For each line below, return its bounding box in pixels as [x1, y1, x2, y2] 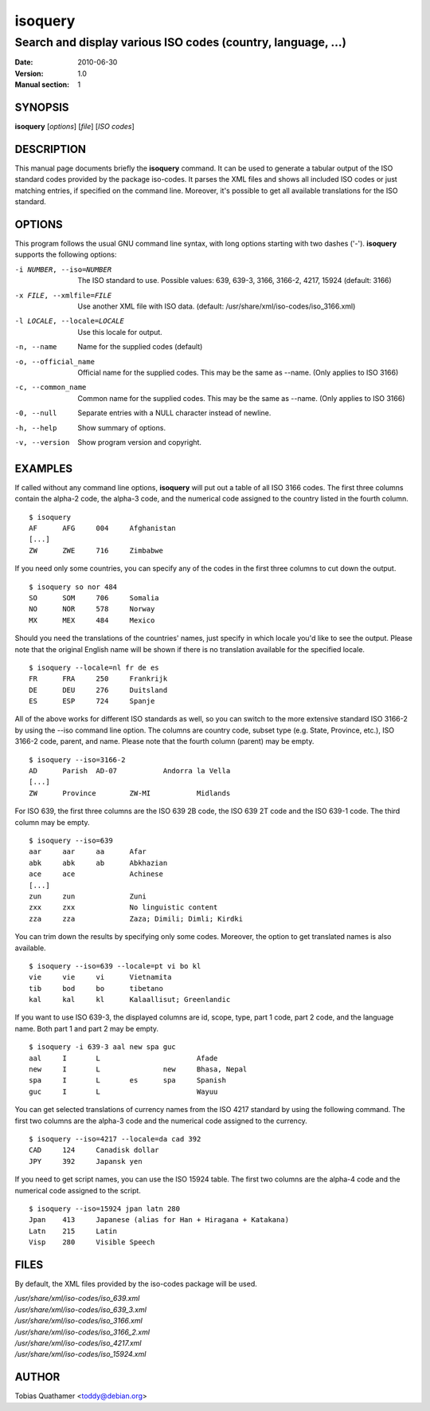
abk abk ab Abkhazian [29, 858, 168, 867]
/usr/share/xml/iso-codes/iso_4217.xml [14, 1338, 142, 1347]
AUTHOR [14, 1370, 61, 1384]
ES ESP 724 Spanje [29, 697, 155, 705]
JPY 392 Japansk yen [29, 1157, 143, 1165]
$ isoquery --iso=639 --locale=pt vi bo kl [29, 961, 201, 970]
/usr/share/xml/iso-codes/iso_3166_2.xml [14, 1327, 150, 1337]
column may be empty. [14, 817, 91, 827]
